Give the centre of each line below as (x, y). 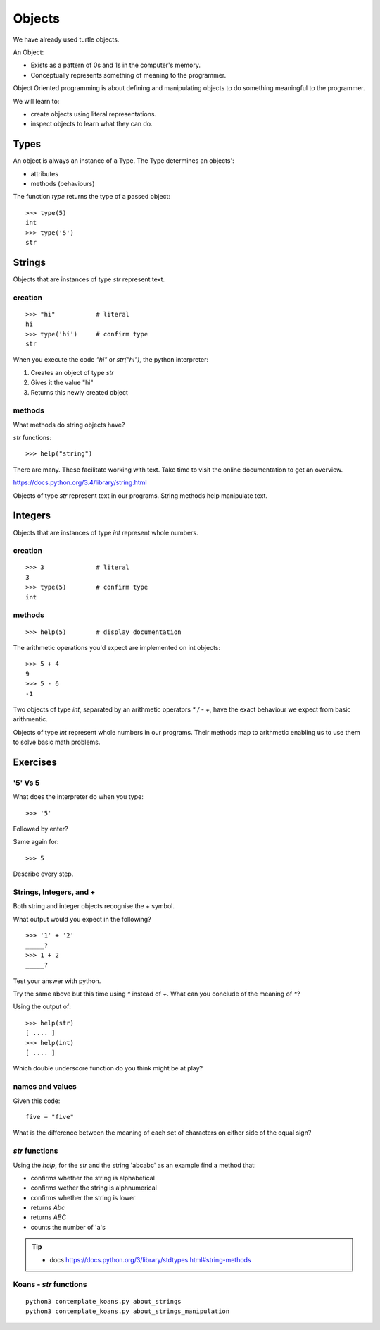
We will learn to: (36, 101)
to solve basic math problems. (57, 742)
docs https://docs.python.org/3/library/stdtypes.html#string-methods (150, 1259)
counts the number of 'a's (68, 1227)
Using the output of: (42, 1007)
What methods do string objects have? (69, 425)
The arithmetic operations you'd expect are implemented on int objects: (117, 647)
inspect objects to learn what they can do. (91, 124)
